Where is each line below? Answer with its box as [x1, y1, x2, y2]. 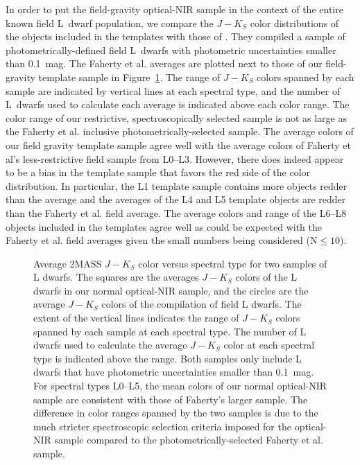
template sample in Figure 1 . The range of [38, 69, 221, 84]
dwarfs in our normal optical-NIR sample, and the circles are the [33, 283, 309, 297]
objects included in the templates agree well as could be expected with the [6, 219, 323, 234]
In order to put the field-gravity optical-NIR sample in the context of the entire [6, 2, 343, 16]
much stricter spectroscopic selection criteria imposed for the [33, 419, 291, 433]
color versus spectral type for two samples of [138, 256, 327, 270]
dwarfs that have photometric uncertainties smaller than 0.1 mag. [33, 365, 314, 379]
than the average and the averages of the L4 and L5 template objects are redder [6, 192, 346, 207]
